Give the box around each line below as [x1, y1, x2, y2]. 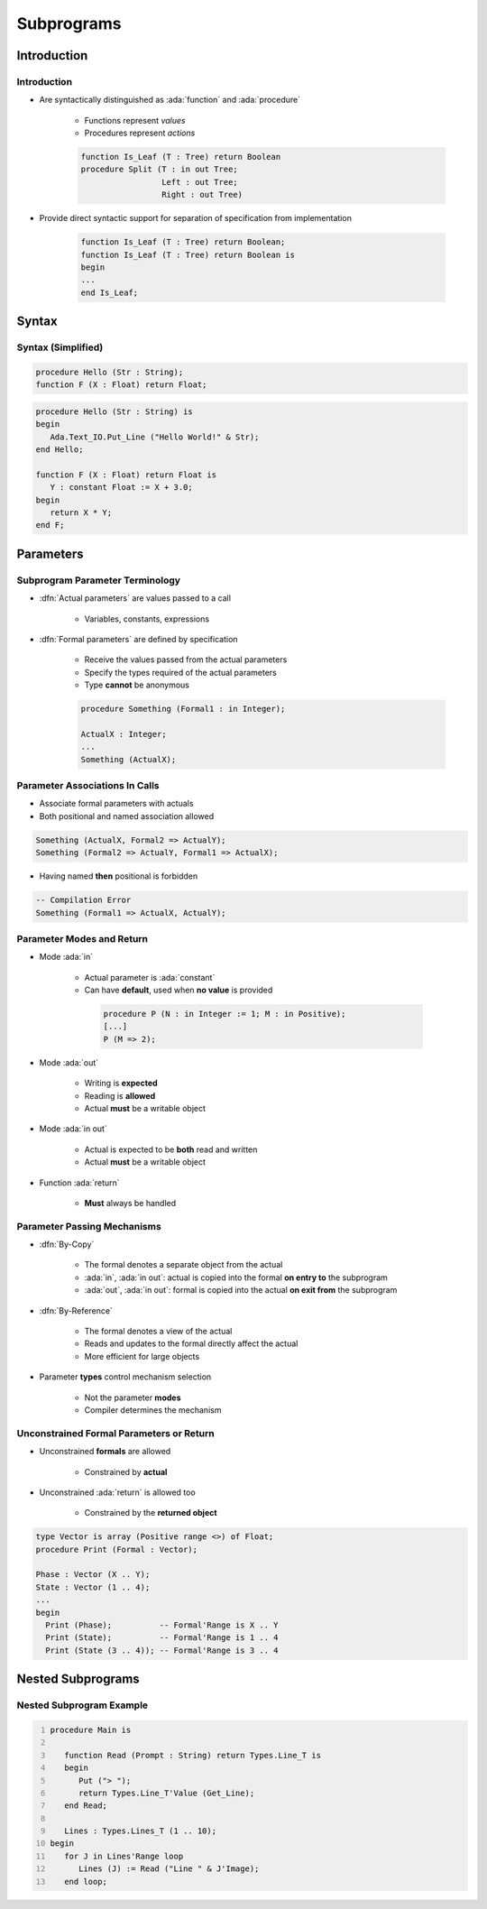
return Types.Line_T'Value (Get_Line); [78, 1787, 255, 1798]
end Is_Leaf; [80, 287, 139, 298]
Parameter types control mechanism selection [39, 1371, 212, 1382]
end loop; [64, 1877, 108, 1886]
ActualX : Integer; [80, 729, 167, 739]
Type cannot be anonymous [84, 679, 189, 690]
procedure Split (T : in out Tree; [80, 164, 238, 175]
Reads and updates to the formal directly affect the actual [84, 1338, 299, 1349]
